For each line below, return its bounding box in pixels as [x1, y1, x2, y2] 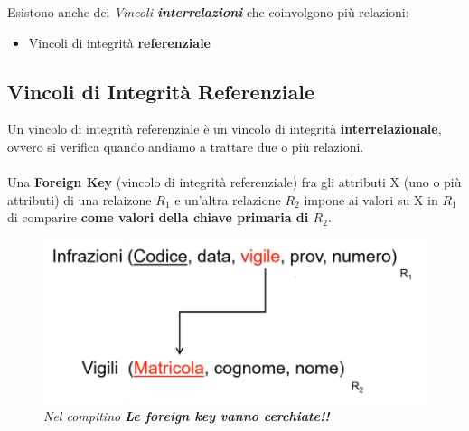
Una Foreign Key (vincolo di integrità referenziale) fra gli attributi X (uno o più [7, 173, 462, 192]
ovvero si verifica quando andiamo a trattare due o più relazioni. [7, 136, 364, 155]
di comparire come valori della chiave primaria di [7, 208, 309, 227]
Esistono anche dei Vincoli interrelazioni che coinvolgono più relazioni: [7, 3, 409, 21]
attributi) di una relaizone [7, 190, 152, 209]
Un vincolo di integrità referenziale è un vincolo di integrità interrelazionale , [7, 119, 442, 138]
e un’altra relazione [174, 190, 281, 209]
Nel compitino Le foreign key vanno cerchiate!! [43, 407, 330, 426]
